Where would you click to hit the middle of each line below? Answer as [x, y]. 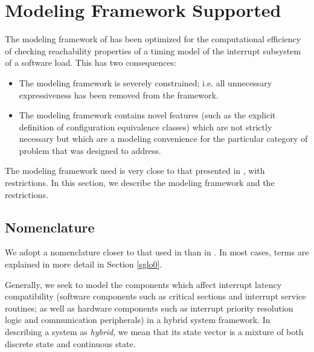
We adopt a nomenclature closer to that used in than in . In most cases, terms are [157, 252]
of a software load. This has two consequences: [91, 62]
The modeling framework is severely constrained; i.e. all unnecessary [146, 82]
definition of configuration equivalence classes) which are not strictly [146, 126]
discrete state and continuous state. [70, 343]
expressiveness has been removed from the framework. [119, 94]
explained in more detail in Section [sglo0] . [84, 264]
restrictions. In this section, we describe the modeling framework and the [140, 183]
